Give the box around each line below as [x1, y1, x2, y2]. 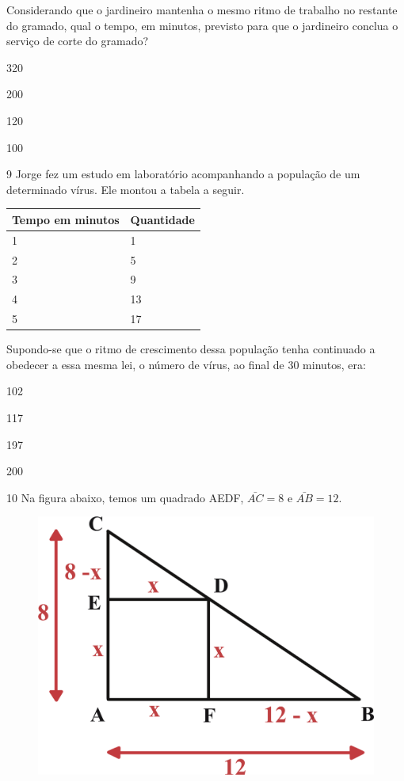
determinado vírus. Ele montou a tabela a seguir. [6, 181, 245, 197]
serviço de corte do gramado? [6, 32, 149, 49]
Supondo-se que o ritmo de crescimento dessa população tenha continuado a [6, 341, 375, 357]
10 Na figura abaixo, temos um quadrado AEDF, [6, 489, 244, 505]
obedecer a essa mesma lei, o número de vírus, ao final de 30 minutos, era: [6, 356, 366, 372]
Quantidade [130, 211, 195, 227]
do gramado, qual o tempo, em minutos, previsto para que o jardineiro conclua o [6, 17, 398, 33]
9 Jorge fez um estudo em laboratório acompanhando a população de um [6, 166, 360, 182]
